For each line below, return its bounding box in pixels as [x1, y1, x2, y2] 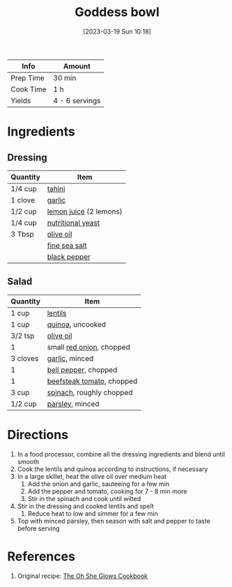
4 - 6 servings [53, 96, 101, 105]
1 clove [10, 195, 35, 205]
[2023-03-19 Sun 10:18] [83, 27, 151, 36]
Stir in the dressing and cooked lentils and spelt [17, 502, 155, 510]
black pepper [47, 252, 91, 262]
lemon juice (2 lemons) [47, 207, 123, 216]
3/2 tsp [10, 331, 35, 341]
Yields [10, 96, 31, 105]
